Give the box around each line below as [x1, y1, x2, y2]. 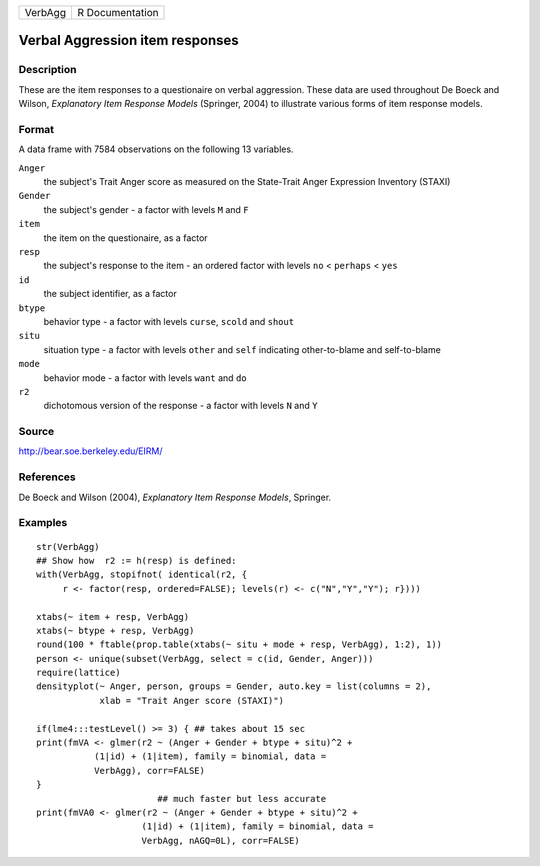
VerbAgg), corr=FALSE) [93, 765, 205, 776]
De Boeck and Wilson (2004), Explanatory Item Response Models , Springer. [18, 491, 332, 503]
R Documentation [76, 6, 159, 19]
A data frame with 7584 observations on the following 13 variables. [18, 143, 294, 155]
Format [18, 122, 55, 136]
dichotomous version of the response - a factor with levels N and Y [43, 400, 318, 412]
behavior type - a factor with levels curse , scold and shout [43, 315, 295, 327]
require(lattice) [36, 667, 121, 679]
